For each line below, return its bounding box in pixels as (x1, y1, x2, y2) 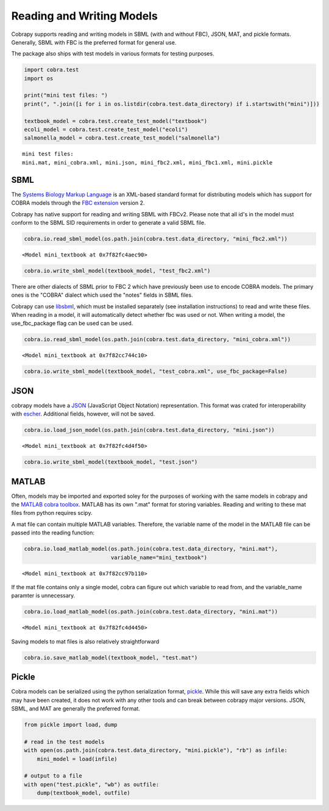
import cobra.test (24, 66, 79, 73)
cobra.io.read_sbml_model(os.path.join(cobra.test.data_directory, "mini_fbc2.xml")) (24, 235, 288, 242)
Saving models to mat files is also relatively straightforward (11, 637, 160, 645)
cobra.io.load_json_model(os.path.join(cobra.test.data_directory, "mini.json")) (24, 427, 275, 434)
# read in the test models (24, 738, 105, 745)
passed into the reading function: (11, 529, 94, 536)
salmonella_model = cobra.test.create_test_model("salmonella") (24, 135, 221, 141)
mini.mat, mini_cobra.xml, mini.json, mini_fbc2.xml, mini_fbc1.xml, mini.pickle (22, 159, 273, 166)
